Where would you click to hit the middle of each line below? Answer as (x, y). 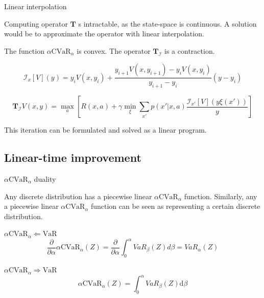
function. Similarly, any (221, 196)
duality (45, 179)
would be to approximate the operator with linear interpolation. (104, 34)
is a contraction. (190, 50)
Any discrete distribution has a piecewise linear (78, 196)
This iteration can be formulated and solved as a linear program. (105, 130)
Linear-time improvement (73, 157)
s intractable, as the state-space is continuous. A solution (167, 23)
